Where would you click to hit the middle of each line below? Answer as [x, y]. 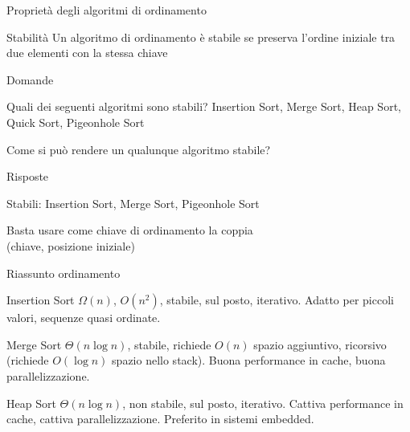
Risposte [28, 176]
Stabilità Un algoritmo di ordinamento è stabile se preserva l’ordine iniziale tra [201, 37]
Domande [30, 79]
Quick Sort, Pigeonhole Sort [76, 122]
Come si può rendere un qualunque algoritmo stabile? [139, 149]
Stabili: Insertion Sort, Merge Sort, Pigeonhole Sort [133, 203]
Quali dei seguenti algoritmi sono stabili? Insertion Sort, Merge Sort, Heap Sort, [204, 106]
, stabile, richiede [169, 344]
